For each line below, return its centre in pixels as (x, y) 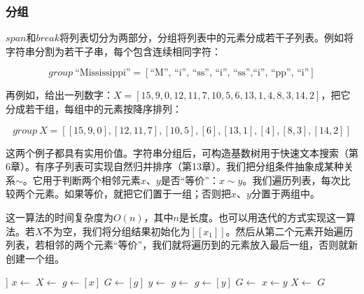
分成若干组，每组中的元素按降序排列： (94, 108)
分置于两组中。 (285, 194)
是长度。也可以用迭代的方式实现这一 (262, 217)
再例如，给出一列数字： (59, 95)
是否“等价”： (190, 180)
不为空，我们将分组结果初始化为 (117, 231)
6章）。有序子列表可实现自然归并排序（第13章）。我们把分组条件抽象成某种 (175, 166)
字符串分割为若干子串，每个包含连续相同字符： (113, 51)
